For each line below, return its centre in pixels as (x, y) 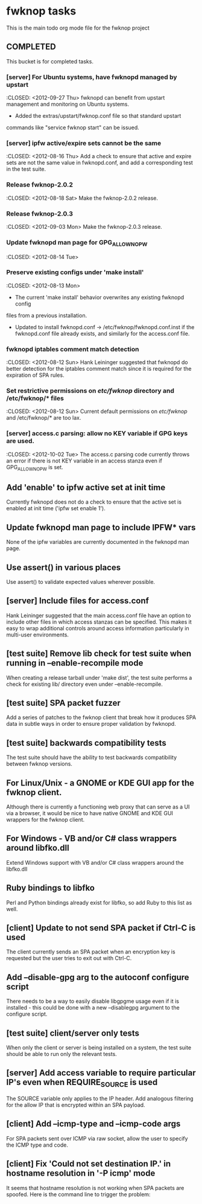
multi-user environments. (38, 635)
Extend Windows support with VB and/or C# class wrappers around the (95, 862)
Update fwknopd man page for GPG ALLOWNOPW (77, 243)
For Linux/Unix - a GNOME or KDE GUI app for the (100, 783)
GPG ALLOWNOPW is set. (35, 468)
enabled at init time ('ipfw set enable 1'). (56, 508)
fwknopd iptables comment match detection (73, 349)
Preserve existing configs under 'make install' (75, 272)
